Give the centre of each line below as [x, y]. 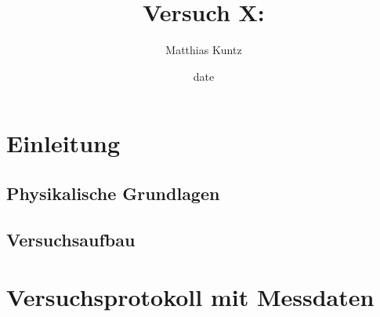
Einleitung [63, 143]
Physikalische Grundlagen [113, 193]
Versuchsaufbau [71, 239]
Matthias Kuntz [204, 50]
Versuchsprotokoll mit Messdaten [190, 297]
